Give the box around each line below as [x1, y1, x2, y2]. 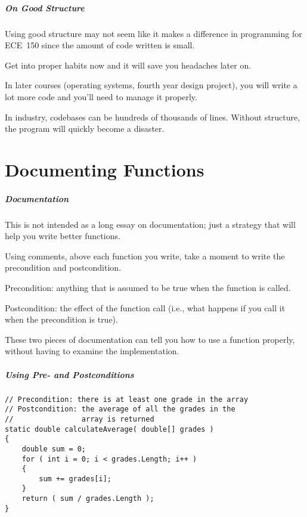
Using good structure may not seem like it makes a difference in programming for [5, 27, 302, 39]
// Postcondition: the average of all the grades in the [5, 405, 235, 414]
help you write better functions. [5, 230, 120, 242]
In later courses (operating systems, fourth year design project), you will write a [5, 79, 297, 91]
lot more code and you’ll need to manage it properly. [5, 90, 197, 103]
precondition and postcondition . [5, 261, 122, 274]
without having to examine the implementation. [5, 345, 179, 357]
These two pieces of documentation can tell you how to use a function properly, [5, 333, 295, 345]
